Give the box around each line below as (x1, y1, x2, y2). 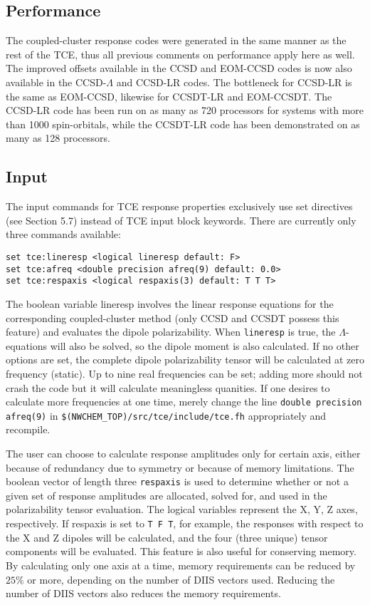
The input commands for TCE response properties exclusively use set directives (6, 199, 353, 214)
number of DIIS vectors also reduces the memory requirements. (6, 586, 281, 601)
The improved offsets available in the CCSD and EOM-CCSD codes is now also (6, 61, 352, 76)
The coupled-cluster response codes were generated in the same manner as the (6, 33, 347, 48)
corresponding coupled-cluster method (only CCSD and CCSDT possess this (6, 310, 339, 325)
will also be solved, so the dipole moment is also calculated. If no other (50, 338, 359, 353)
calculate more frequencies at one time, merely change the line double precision (6, 394, 362, 409)
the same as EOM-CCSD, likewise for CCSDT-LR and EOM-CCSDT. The (6, 88, 332, 103)
